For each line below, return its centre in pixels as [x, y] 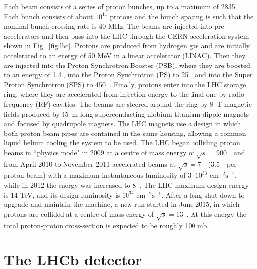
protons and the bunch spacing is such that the [182, 16]
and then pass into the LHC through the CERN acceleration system [145, 35]
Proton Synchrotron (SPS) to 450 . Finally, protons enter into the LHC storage [125, 84]
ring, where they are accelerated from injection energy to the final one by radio [124, 94]
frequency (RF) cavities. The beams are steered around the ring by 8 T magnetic [128, 103]
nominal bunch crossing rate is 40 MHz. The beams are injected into [108, 26]
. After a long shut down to [203, 194]
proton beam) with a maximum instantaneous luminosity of [95, 175]
